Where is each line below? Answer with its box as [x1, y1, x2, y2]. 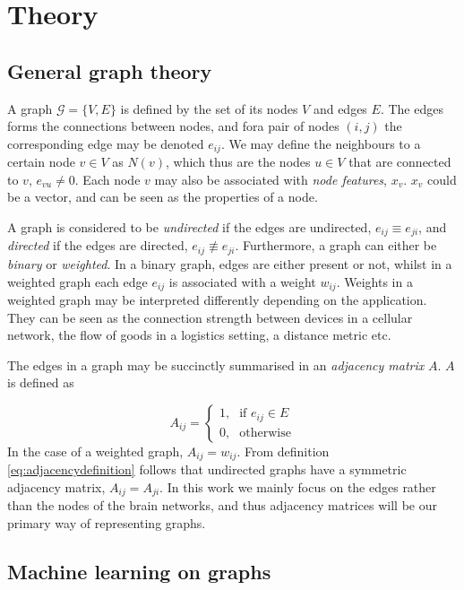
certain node [7, 152, 75, 171]
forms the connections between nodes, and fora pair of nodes [7, 117, 339, 135]
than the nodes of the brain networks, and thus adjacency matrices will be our [7, 496, 437, 515]
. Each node [74, 169, 141, 188]
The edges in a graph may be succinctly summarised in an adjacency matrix [7, 355, 425, 374]
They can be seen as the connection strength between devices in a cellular [7, 308, 413, 326]
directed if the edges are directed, [7, 236, 188, 255]
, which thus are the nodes [165, 152, 311, 171]
